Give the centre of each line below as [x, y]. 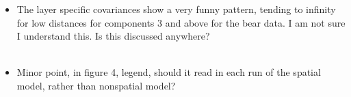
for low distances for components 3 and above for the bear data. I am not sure [181, 22]
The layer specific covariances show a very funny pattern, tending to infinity [176, 9]
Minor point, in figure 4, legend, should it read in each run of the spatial [169, 72]
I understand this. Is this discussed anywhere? [113, 36]
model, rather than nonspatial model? [96, 85]
